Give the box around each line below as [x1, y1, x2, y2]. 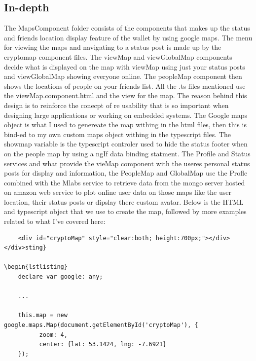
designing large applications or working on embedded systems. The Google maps [4, 109, 247, 120]
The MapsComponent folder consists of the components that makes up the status [4, 23, 250, 33]
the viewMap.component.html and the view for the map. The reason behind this [4, 90, 247, 101]
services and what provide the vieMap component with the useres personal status [4, 158, 250, 168]
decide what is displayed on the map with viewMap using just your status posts [4, 61, 245, 72]
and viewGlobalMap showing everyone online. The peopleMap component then [4, 71, 242, 81]
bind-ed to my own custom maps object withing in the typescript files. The [4, 129, 231, 139]
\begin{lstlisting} [4, 263, 68, 271]
